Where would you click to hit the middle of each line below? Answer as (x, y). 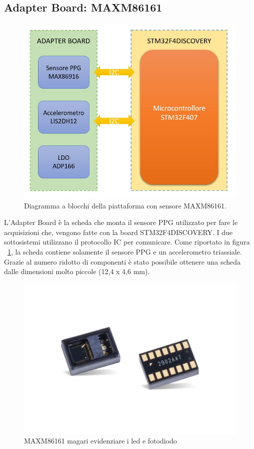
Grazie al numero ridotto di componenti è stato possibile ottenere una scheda (122, 261)
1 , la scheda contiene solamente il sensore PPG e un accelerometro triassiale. (125, 252)
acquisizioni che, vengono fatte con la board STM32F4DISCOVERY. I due (118, 232)
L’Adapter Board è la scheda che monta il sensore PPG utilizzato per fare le (121, 222)
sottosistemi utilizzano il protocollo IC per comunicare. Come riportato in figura (127, 242)
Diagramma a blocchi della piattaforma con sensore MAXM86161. (125, 205)
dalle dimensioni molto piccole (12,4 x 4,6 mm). (77, 271)
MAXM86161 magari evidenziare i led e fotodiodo (100, 441)
